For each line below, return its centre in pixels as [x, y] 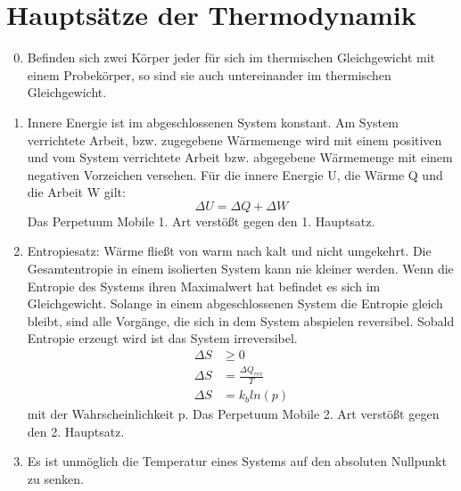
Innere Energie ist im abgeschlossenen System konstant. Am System [213, 122]
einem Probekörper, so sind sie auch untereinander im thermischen [209, 74]
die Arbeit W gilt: [76, 192]
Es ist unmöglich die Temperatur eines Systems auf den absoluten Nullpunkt [237, 461]
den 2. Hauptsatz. [76, 431]
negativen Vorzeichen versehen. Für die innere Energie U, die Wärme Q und [235, 174]
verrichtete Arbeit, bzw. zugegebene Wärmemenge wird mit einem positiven [235, 139]
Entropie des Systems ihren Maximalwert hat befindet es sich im [204, 286]
